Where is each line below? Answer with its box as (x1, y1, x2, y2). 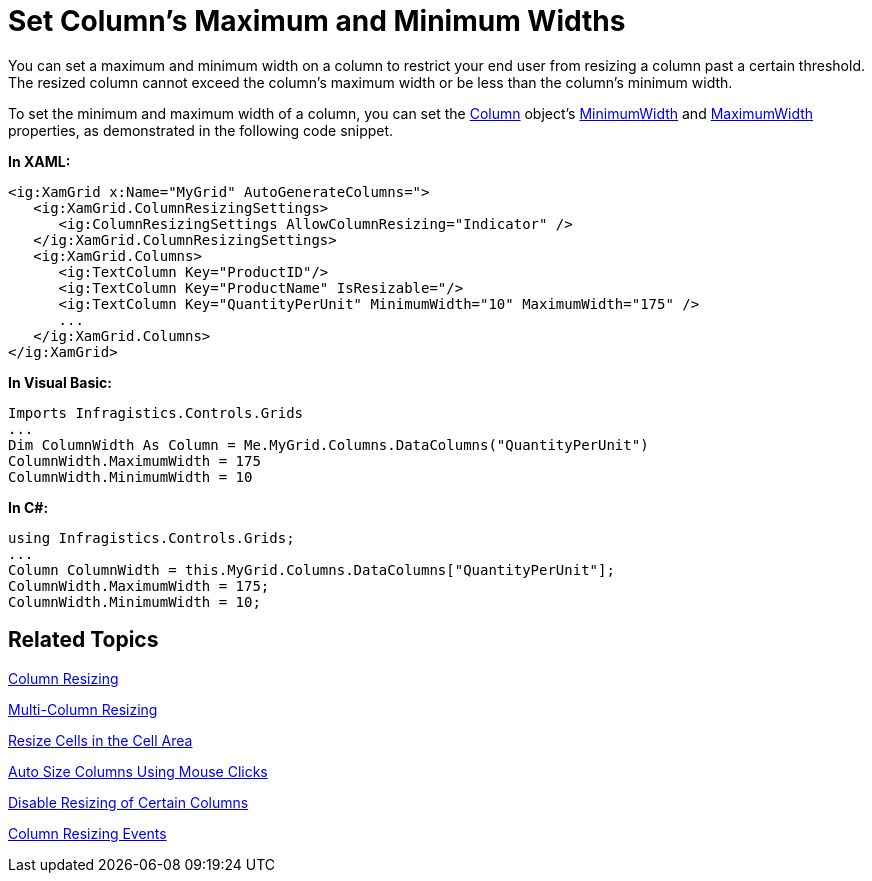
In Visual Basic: (8, 373, 112, 391)
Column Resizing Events (8, 824, 167, 842)
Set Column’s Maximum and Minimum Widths (8, 4, 626, 38)
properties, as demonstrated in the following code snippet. (8, 121, 394, 139)
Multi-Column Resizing (8, 700, 158, 718)
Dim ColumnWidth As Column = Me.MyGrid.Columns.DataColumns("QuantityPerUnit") (8, 436, 649, 453)
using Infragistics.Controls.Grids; (8, 529, 295, 546)
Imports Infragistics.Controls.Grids (8, 404, 304, 421)
